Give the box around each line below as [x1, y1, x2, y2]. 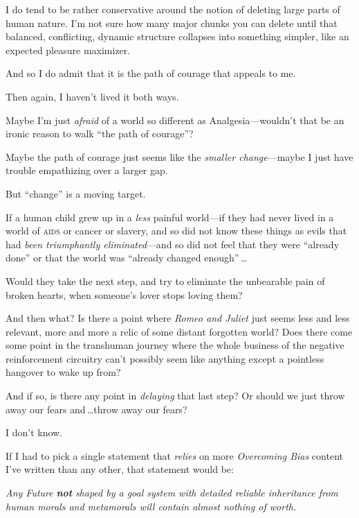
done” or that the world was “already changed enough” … [6, 250, 248, 265]
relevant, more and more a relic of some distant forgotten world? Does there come [6, 324, 353, 338]
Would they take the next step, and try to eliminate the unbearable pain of [6, 273, 325, 288]
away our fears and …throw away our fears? [6, 402, 187, 416]
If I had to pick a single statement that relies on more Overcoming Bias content [6, 448, 343, 463]
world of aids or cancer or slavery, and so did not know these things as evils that [6, 223, 347, 238]
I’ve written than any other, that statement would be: [6, 462, 234, 476]
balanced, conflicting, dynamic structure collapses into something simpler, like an [6, 29, 349, 44]
